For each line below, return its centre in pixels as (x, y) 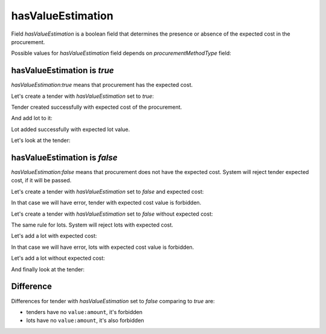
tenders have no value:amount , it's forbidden (85, 312)
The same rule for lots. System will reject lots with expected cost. (92, 225)
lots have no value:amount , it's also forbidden (85, 321)
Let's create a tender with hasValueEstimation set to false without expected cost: (112, 214)
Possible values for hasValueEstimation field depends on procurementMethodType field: (121, 53)
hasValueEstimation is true (62, 70)
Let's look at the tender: (41, 140)
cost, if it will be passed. (41, 181)
